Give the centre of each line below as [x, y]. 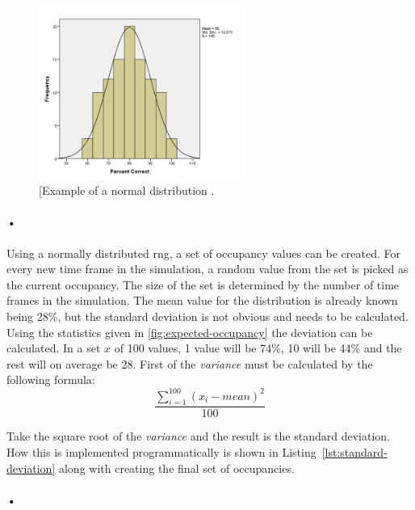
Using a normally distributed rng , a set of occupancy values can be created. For [203, 253]
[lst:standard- [354, 451]
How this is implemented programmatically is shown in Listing [161, 451]
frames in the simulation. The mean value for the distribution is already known [202, 300]
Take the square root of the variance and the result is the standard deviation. [198, 436]
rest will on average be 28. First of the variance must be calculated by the [190, 363]
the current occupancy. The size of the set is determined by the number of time [203, 284]
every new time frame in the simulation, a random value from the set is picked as [207, 269]
